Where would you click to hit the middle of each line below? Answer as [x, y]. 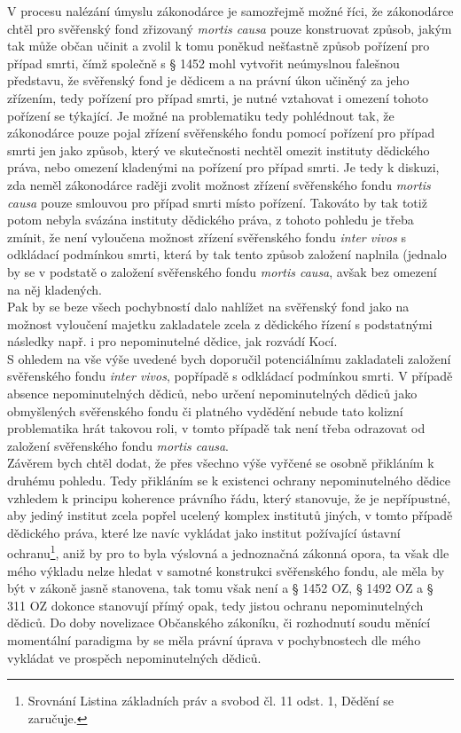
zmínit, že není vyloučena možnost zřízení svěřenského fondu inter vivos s [207, 236]
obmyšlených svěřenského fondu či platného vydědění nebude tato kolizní [205, 410]
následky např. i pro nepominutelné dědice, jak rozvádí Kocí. [172, 341]
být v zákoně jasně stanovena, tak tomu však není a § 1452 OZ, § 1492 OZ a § [220, 588]
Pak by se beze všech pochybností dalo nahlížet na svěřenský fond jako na [208, 307]
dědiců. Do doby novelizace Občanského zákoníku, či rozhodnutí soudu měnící [219, 623]
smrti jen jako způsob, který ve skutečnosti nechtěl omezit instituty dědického [219, 150]
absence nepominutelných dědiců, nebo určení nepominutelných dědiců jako [212, 394]
